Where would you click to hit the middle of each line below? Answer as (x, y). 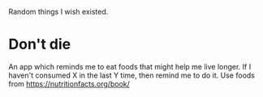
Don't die (40, 44)
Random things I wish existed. (58, 12)
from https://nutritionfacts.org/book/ (69, 83)
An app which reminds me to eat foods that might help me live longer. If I (130, 66)
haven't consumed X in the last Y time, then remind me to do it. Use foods (132, 75)
